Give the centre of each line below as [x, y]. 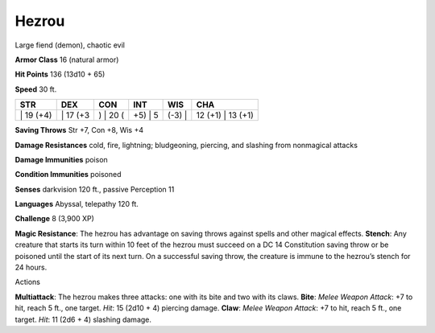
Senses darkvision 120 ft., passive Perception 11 [95, 189]
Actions [27, 282]
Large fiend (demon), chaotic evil [70, 45]
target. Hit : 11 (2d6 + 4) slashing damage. [83, 319]
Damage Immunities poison [61, 159]
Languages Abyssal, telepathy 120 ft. [77, 204]
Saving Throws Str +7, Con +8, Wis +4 [79, 130]
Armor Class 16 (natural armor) [67, 60]
